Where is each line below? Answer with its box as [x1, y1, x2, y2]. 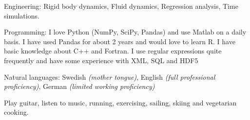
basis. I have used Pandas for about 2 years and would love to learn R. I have [4, 36, 235, 46]
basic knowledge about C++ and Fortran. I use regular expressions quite [4, 46, 222, 56]
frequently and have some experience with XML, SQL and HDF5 [4, 55, 198, 65]
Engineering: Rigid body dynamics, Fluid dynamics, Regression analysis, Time [4, 1, 238, 11]
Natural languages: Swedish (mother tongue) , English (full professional [4, 71, 215, 82]
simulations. [4, 10, 39, 20]
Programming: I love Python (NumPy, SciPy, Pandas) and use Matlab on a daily [4, 27, 247, 37]
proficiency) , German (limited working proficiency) [4, 81, 155, 91]
